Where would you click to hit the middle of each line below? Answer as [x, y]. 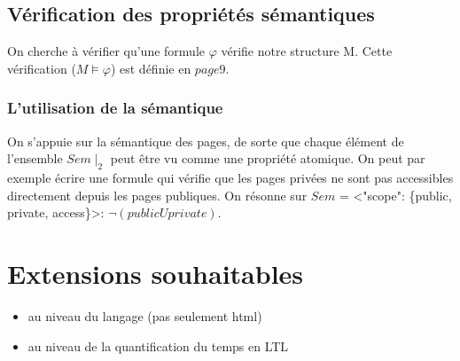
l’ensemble [35, 158]
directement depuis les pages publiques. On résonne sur [157, 195]
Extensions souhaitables [156, 273]
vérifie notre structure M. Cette [307, 51]
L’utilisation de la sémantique [115, 108]
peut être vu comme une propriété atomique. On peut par [268, 158]
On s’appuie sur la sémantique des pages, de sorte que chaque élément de [206, 141]
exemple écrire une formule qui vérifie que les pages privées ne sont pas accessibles [230, 177]
